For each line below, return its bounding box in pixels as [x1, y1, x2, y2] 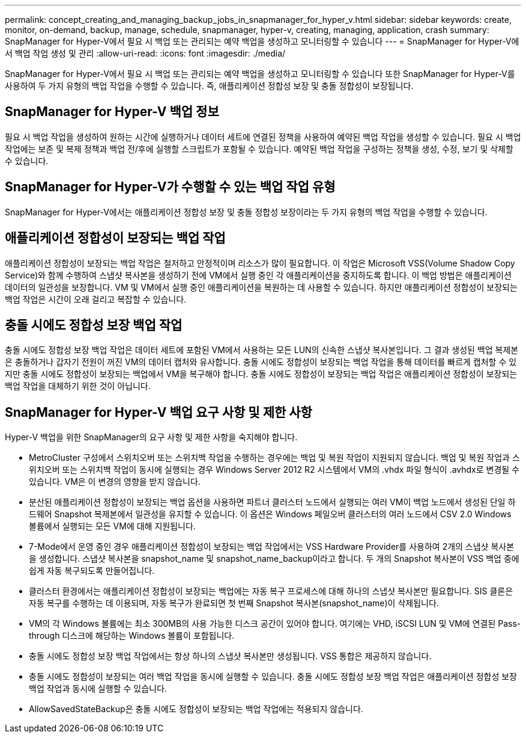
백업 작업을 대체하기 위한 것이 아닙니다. [5, 381, 151, 392]
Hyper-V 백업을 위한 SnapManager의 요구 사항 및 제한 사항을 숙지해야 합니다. [5, 432, 298, 443]
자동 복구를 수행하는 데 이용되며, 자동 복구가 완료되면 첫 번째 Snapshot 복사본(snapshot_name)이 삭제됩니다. [29, 598, 439, 609]
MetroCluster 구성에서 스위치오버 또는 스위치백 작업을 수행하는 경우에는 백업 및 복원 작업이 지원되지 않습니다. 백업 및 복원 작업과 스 [29, 452, 520, 463]
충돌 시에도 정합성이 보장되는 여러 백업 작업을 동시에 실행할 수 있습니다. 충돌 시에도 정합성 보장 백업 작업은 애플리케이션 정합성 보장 [29, 671, 518, 682]
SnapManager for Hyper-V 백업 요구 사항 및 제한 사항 [5, 404, 312, 420]
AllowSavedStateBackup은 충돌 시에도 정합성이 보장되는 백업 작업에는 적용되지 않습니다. [29, 704, 363, 715]
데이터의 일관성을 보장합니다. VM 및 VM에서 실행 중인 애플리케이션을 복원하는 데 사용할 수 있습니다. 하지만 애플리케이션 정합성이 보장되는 [5, 281, 518, 292]
